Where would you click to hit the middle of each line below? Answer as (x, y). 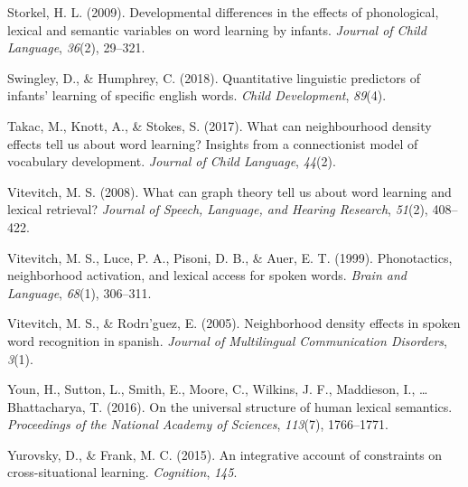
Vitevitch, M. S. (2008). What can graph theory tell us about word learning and (229, 191)
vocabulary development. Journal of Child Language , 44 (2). (172, 161)
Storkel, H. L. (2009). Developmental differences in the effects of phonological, (223, 12)
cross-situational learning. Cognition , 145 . (122, 472)
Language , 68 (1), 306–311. (80, 292)
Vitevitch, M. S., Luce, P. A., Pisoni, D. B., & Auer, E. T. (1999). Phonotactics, (230, 257)
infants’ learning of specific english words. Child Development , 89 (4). (197, 95)
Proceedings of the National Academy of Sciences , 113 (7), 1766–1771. (198, 424)
